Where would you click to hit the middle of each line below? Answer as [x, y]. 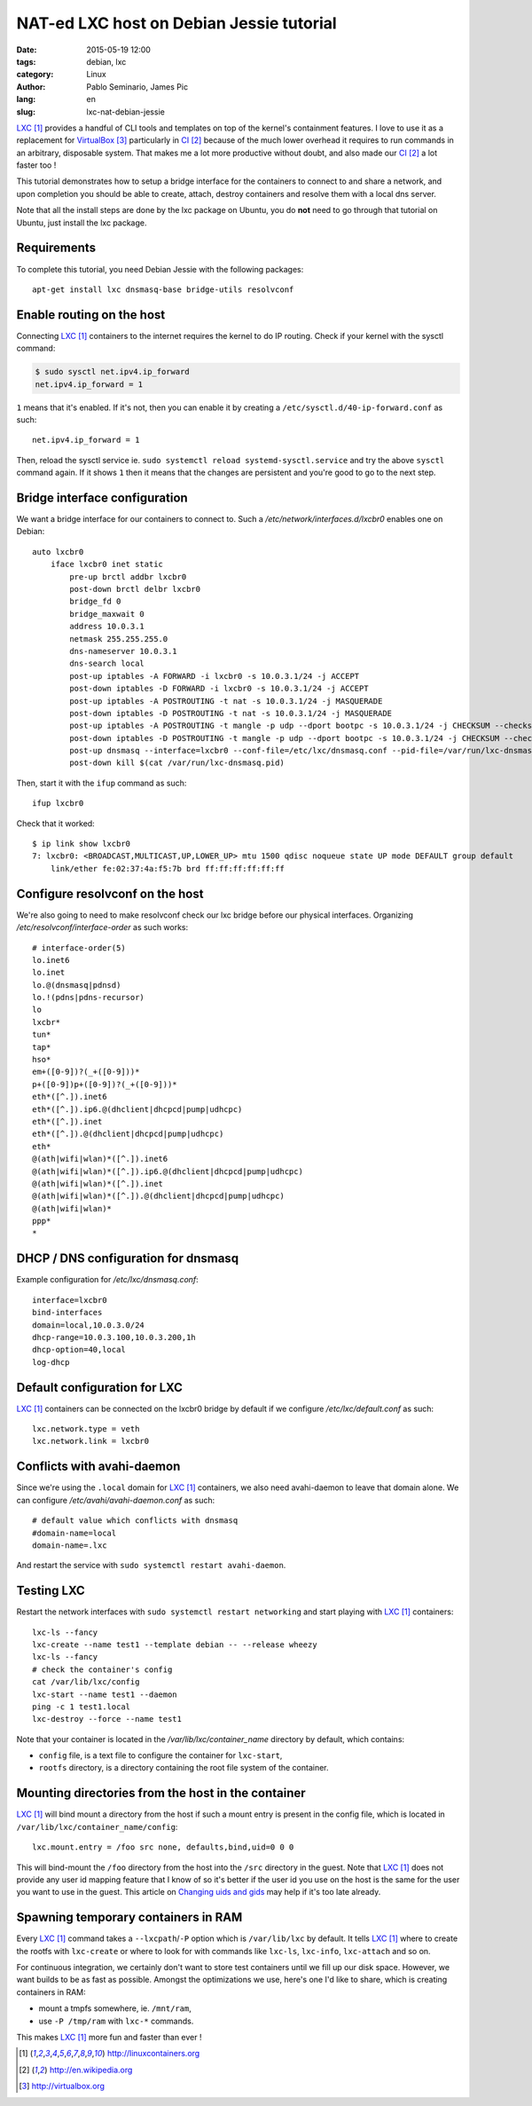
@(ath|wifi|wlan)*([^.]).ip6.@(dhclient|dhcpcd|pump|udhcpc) [168, 1171]
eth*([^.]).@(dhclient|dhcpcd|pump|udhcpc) [128, 1134]
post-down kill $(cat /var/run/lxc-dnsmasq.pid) [177, 763]
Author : [31, 87]
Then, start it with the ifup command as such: [102, 783]
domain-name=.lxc [70, 1545]
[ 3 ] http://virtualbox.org [62, 2086]
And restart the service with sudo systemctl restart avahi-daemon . [151, 1566]
